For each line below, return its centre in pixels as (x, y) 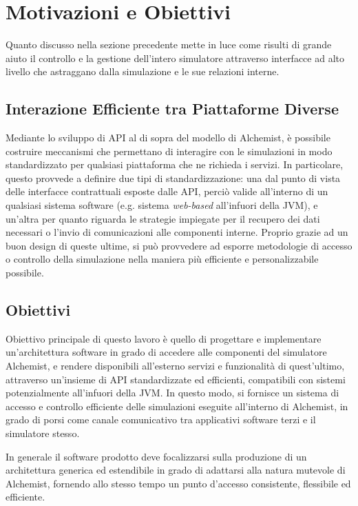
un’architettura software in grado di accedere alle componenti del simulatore (166, 352)
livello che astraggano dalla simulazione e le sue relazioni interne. (143, 71)
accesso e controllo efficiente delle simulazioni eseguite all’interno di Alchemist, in (177, 406)
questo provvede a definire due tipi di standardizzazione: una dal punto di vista (173, 178)
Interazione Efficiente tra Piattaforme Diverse (172, 109)
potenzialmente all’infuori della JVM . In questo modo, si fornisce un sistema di (172, 393)
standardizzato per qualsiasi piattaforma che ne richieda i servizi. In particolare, (175, 164)
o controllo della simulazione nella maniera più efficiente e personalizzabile (162, 259)
